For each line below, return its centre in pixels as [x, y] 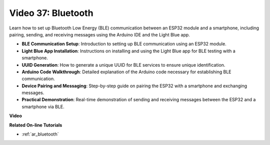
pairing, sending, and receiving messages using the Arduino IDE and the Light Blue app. [99, 34]
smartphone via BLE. [43, 107]
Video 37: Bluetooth [51, 13]
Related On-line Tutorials [36, 125]
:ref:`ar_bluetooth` [40, 134]
